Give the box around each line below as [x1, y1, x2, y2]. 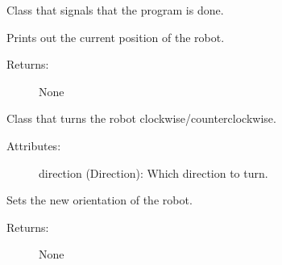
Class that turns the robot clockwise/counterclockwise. [6, 110, 276, 127]
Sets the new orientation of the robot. [6, 191, 193, 208]
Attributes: [6, 137, 61, 154]
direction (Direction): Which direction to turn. [39, 164, 268, 181]
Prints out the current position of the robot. [6, 28, 225, 45]
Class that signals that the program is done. [6, 2, 224, 18]
